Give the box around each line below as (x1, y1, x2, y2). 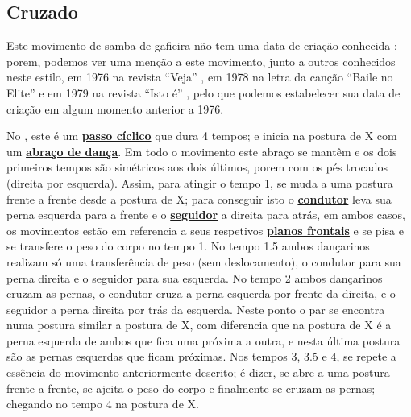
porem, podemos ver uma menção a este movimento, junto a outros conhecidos (6, 52, 396, 69)
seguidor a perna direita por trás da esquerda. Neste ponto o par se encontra (6, 300, 385, 317)
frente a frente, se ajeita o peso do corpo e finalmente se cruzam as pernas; (6, 379, 376, 396)
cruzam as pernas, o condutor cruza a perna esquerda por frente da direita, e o (6, 285, 396, 302)
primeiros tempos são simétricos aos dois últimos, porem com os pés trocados (6, 159, 388, 175)
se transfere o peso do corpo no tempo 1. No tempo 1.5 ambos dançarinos (6, 237, 370, 254)
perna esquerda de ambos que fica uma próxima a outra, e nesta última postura (6, 332, 401, 349)
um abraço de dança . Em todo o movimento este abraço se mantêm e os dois (6, 142, 397, 159)
